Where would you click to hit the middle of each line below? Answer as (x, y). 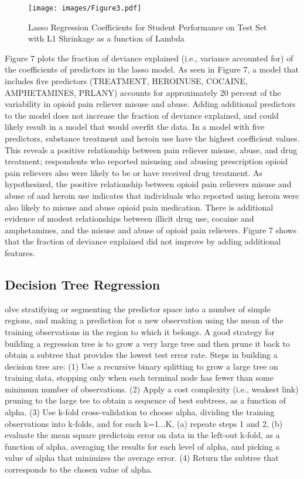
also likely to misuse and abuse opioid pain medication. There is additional (139, 207)
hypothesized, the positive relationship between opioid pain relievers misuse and (148, 184)
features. (20, 252)
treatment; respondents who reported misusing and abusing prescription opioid (146, 161)
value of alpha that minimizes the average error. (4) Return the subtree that (142, 458)
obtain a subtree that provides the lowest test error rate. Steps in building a (141, 355)
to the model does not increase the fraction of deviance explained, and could (142, 115)
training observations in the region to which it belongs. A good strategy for (140, 331)
